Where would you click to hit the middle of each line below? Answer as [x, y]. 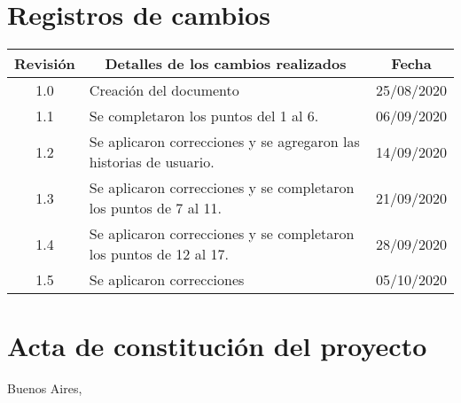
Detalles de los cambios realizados [226, 64]
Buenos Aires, [45, 388]
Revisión [45, 64]
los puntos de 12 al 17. [159, 254]
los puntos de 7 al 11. [155, 208]
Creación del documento [164, 90]
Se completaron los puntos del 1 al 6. [204, 116]
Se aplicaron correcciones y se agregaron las [224, 142]
